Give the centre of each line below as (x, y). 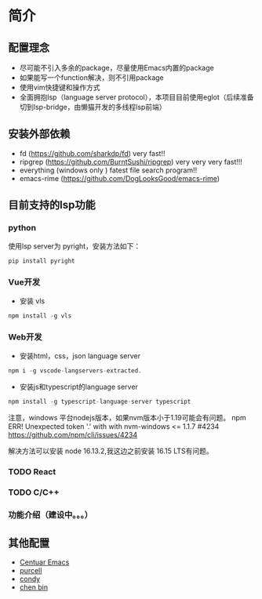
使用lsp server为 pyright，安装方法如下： (75, 246)
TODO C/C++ (34, 492)
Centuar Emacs (44, 562)
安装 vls (32, 301)
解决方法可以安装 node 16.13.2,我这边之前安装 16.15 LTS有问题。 (111, 451)
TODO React (32, 471)
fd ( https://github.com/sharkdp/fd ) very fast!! (93, 153)
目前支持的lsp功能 (52, 205)
